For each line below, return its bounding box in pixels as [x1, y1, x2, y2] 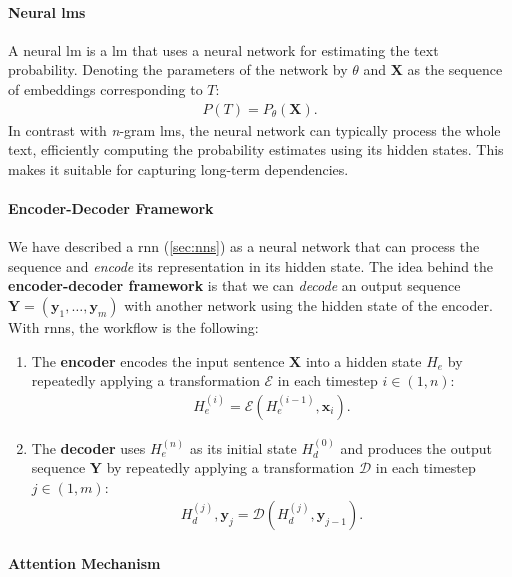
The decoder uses [31, 437, 146, 458]
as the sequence [407, 59, 503, 80]
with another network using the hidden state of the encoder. [124, 294, 493, 315]
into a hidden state [305, 350, 422, 371]
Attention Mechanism [8, 553, 161, 573]
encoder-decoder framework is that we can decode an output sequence [8, 275, 461, 296]
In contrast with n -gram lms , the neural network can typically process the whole [8, 119, 501, 140]
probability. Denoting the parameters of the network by [8, 59, 348, 80]
